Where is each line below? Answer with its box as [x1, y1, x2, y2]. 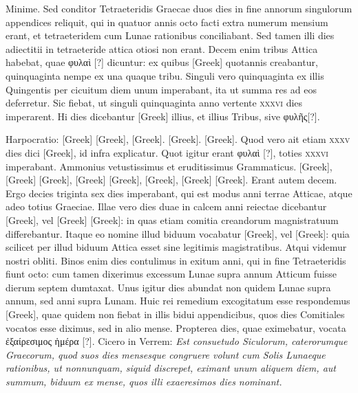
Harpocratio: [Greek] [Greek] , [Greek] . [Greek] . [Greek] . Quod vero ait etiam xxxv [6, 132, 350, 146]
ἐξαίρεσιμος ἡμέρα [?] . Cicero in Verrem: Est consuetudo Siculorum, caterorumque [6, 334, 348, 348]
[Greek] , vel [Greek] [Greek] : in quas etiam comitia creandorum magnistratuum [6, 212, 339, 227]
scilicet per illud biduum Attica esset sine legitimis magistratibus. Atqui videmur [6, 240, 347, 254]
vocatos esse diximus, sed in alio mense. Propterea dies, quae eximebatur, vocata [6, 320, 346, 335]
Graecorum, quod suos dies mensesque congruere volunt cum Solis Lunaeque [6, 347, 326, 361]
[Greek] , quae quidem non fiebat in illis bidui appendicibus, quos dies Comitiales [6, 307, 345, 322]
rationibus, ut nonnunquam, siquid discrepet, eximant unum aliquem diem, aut [6, 361, 336, 375]
